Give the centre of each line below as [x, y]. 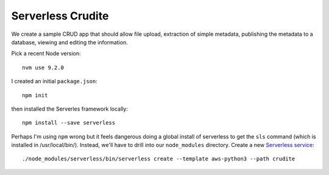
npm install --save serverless [69, 123]
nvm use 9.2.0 [43, 67]
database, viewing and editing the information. [69, 42]
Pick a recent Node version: [46, 53]
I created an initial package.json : [54, 81]
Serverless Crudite [60, 16]
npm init [35, 95]
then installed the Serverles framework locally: [69, 109]
